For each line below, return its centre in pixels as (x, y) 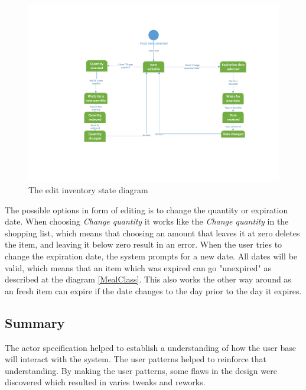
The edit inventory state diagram (88, 189)
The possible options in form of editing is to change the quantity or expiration (147, 209)
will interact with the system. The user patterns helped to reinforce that (136, 359)
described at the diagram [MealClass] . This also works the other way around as (148, 279)
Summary (35, 322)
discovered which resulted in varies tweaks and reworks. (105, 382)
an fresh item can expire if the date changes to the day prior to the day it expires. (153, 290)
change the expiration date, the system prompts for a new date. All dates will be (151, 256)
